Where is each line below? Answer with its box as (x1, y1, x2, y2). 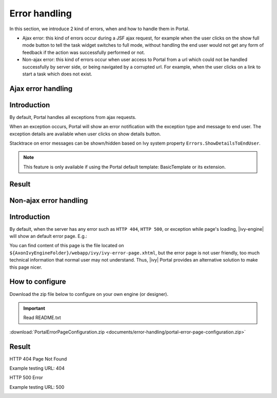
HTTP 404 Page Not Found (9, 355, 67, 362)
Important (23, 305, 46, 311)
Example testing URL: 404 (9, 365, 65, 371)
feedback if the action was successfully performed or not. (22, 49, 145, 55)
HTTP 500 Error (9, 374, 43, 381)
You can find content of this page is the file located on (9, 243, 124, 249)
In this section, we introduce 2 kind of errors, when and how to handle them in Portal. (9, 26, 190, 32)
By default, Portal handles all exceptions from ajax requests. (9, 114, 136, 120)
